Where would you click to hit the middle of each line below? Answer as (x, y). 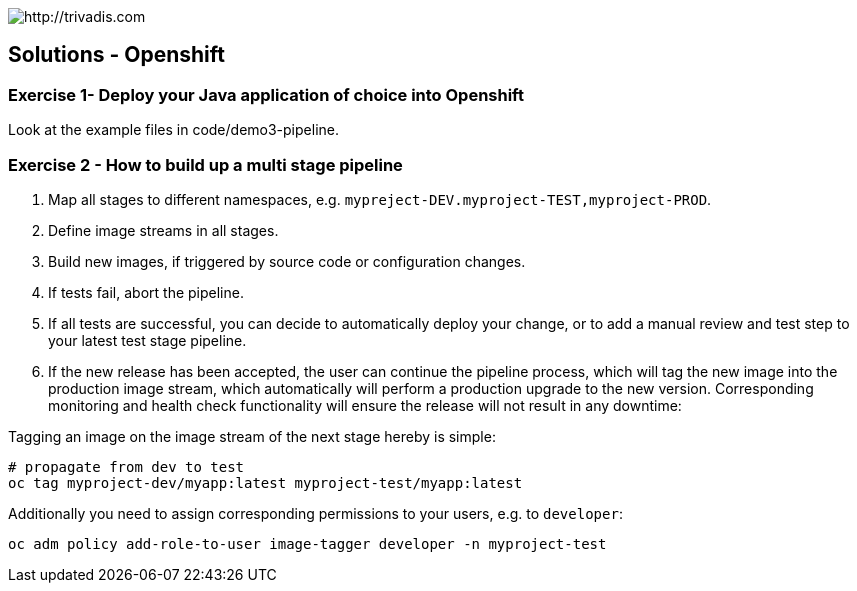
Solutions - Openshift (117, 55)
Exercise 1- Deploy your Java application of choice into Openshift (266, 94)
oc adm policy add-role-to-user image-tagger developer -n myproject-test (307, 543)
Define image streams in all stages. (163, 230)
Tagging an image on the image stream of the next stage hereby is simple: (252, 436)
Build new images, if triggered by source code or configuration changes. (287, 261)
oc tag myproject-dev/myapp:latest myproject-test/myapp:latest (265, 482)
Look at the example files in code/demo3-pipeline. (173, 130)
